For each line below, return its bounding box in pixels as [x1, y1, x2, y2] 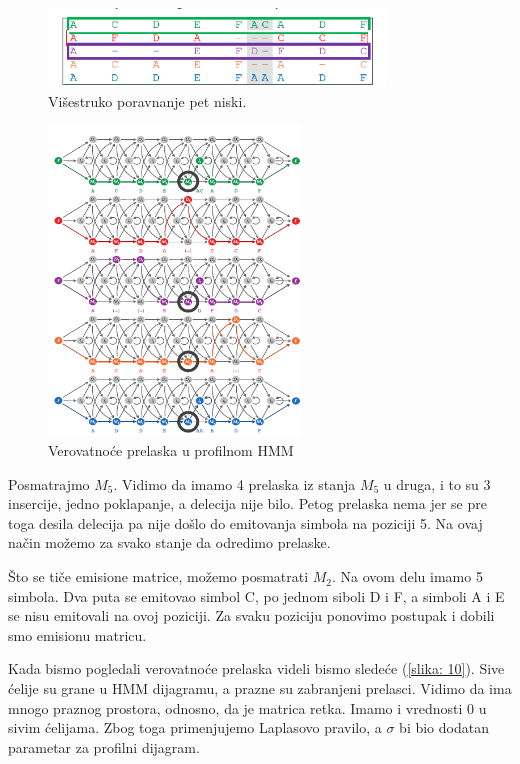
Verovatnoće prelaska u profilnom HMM [48, 440, 294, 461]
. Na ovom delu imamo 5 [332, 566, 483, 587]
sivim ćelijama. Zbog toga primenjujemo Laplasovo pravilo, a [8, 717, 382, 738]
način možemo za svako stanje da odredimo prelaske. [8, 532, 331, 553]
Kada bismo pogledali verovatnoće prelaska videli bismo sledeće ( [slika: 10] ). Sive [8, 658, 505, 679]
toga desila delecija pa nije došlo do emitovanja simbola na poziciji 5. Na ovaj [8, 512, 483, 533]
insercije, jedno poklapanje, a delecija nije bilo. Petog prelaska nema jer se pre [8, 493, 487, 514]
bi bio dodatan [399, 717, 489, 738]
